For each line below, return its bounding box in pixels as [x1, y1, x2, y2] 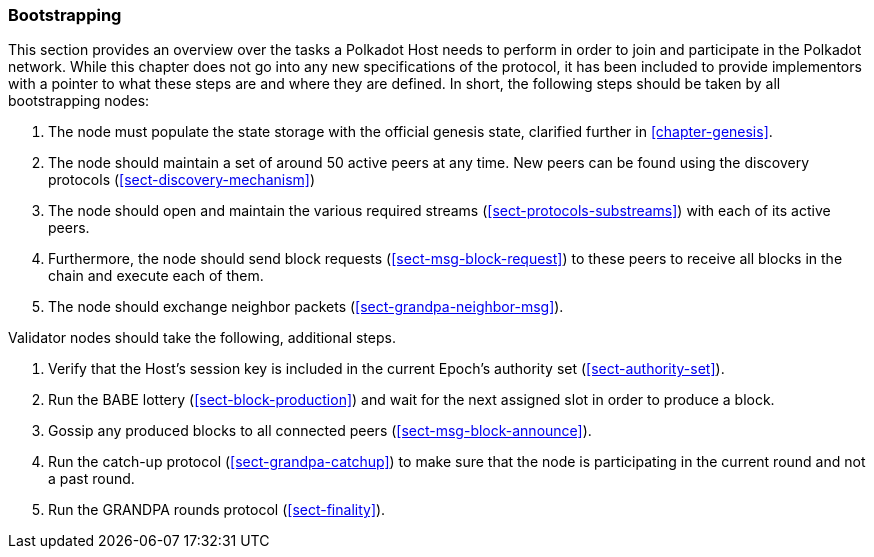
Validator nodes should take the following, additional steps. [8, 329, 396, 347]
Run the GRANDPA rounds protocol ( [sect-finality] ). [48, 501, 386, 519]
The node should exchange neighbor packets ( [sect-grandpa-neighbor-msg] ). [48, 298, 564, 316]
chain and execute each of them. [48, 267, 264, 285]
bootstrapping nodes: [8, 92, 150, 110]
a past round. [48, 470, 135, 488]
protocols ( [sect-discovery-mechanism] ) [48, 171, 316, 189]
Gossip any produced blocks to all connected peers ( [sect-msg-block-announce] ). [48, 422, 592, 440]
